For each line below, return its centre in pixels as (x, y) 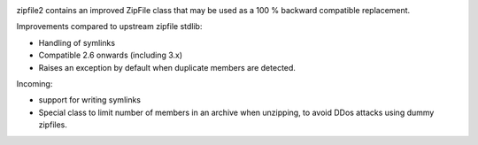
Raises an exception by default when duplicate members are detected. (167, 67)
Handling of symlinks (77, 42)
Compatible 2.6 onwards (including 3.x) (111, 55)
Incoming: (35, 83)
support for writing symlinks (90, 100)
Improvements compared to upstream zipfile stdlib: (109, 27)
